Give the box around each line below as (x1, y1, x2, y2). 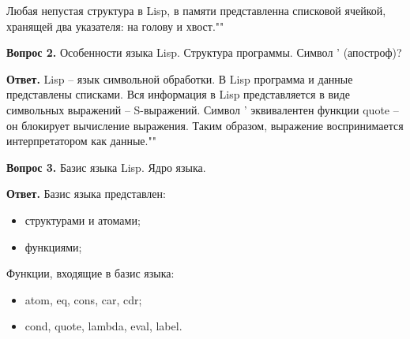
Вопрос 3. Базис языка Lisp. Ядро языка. (6, 158, 206, 175)
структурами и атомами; (24, 211, 141, 228)
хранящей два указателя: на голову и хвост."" (6, 17, 224, 34)
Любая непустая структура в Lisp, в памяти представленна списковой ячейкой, (6, 2, 386, 18)
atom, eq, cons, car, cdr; (24, 291, 142, 307)
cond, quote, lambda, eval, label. (24, 318, 182, 334)
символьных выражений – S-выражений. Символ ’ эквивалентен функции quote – (6, 101, 399, 117)
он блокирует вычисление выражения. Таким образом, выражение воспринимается (6, 117, 404, 133)
